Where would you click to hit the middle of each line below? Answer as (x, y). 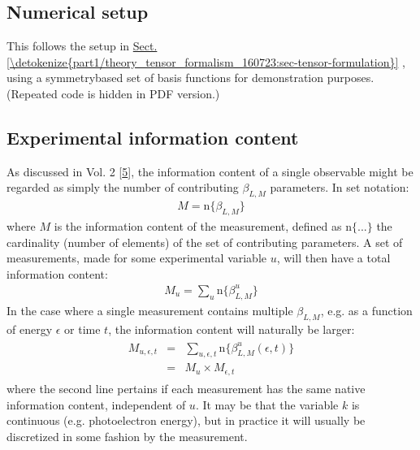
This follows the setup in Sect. (82, 46)
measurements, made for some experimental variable (137, 258)
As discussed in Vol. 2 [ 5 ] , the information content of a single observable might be (210, 171)
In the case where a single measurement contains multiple (150, 310)
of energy (30, 329)
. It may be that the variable (267, 404)
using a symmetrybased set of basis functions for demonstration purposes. (191, 78)
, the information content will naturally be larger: (232, 329)
